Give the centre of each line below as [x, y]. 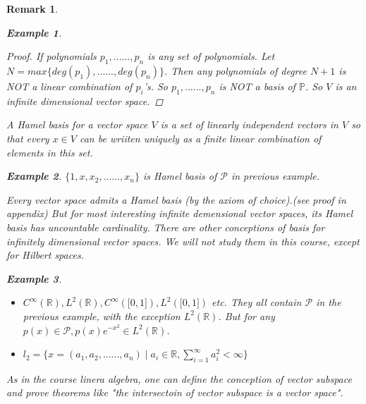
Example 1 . [34, 32]
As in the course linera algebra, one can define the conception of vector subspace [179, 378]
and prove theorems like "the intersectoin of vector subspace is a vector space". [175, 392]
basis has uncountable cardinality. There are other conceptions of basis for [166, 227]
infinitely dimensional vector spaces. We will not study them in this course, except [183, 241]
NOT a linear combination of [69, 86]
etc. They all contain [257, 302]
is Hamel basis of [180, 176]
